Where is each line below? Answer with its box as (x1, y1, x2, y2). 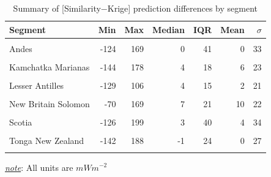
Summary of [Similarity (13, 2, 101, 14)
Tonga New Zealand (9, 134, 84, 147)
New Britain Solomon (9, 97, 90, 110)
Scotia (9, 116, 32, 129)
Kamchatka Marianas (9, 60, 90, 73)
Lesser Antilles (9, 78, 64, 91)
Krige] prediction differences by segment (107, 2, 258, 14)
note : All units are (5, 160, 73, 173)
